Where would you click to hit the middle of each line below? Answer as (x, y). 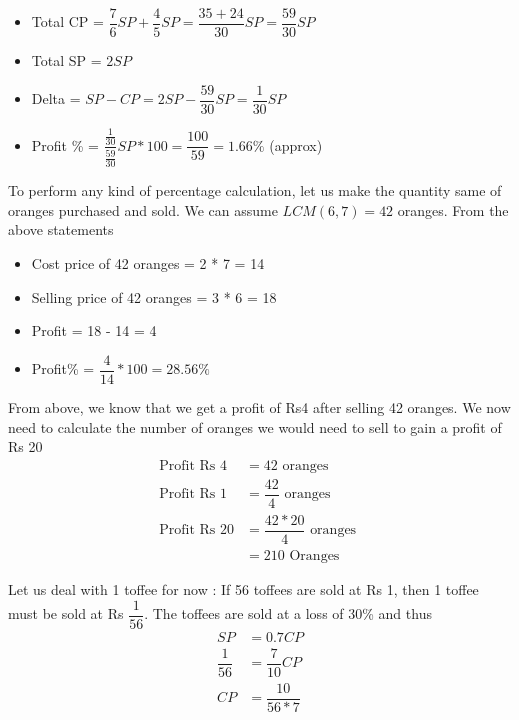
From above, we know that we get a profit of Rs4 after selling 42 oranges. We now (259, 406)
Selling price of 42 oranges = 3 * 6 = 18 (154, 296)
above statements (61, 229)
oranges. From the (453, 209)
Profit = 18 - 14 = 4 (94, 330)
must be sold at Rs (66, 613)
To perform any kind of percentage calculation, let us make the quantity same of (255, 190)
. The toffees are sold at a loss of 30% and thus (288, 613)
